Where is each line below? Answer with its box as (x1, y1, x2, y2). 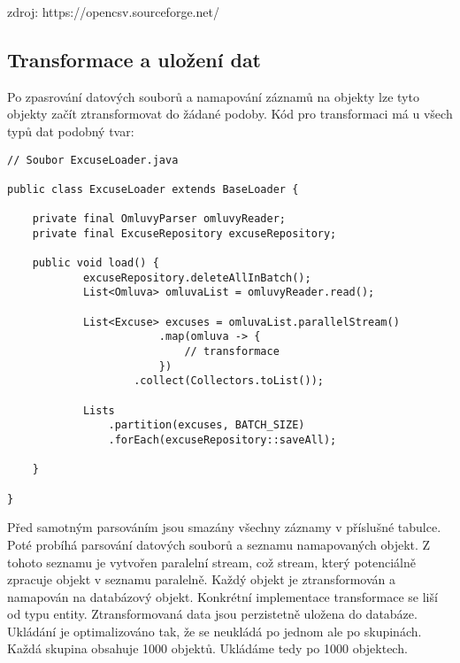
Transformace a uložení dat (7, 45, 262, 73)
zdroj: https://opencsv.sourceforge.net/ (7, 3, 219, 20)
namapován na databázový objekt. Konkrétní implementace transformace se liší (7, 587, 438, 605)
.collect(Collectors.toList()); (134, 374, 324, 388)
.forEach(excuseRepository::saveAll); (108, 434, 337, 447)
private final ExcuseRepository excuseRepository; (32, 227, 337, 240)
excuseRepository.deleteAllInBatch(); (82, 271, 311, 284)
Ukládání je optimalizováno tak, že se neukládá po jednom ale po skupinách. (7, 621, 422, 640)
